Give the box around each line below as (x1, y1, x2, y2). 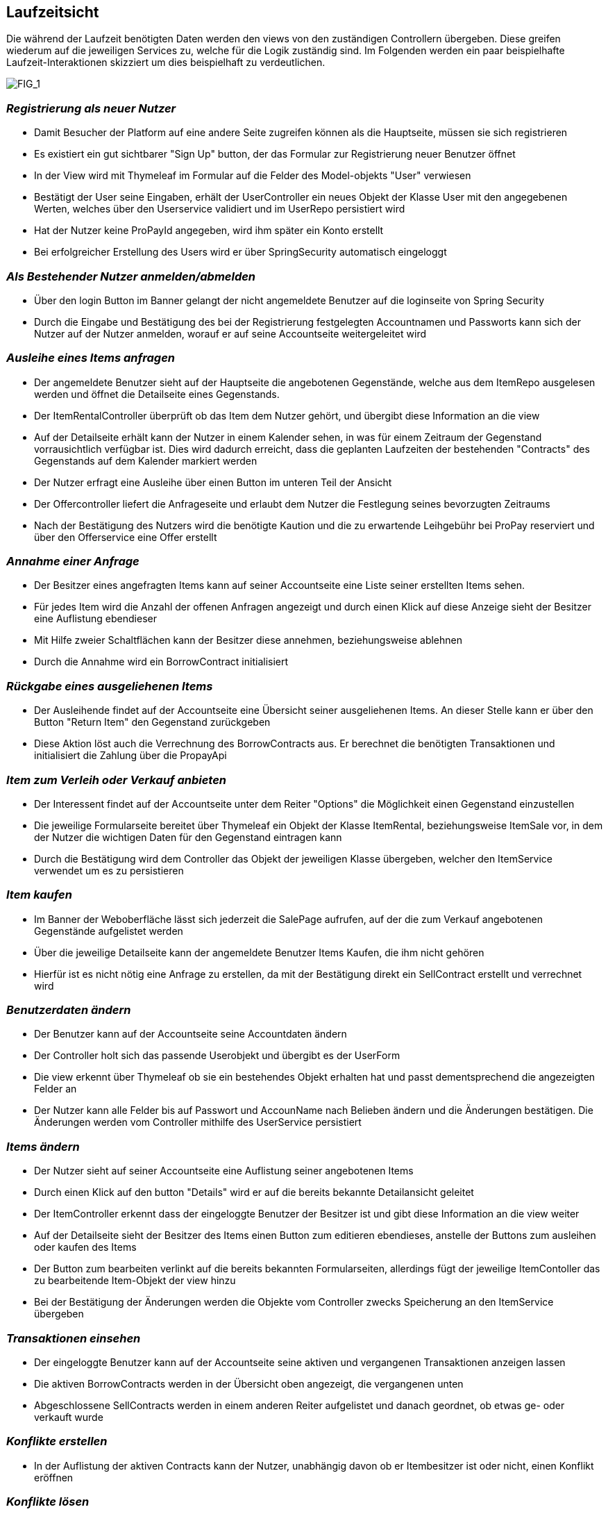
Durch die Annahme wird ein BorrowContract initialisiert (34, 656, 289, 668)
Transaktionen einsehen (6, 1331, 141, 1345)
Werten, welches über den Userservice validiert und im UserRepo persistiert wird (34, 203, 405, 215)
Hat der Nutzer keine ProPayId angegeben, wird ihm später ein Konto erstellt (34, 224, 384, 237)
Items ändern (6, 1139, 80, 1154)
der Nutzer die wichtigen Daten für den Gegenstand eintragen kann (34, 831, 342, 843)
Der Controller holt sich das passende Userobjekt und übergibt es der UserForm (34, 1049, 400, 1062)
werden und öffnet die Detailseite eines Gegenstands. (34, 388, 280, 400)
